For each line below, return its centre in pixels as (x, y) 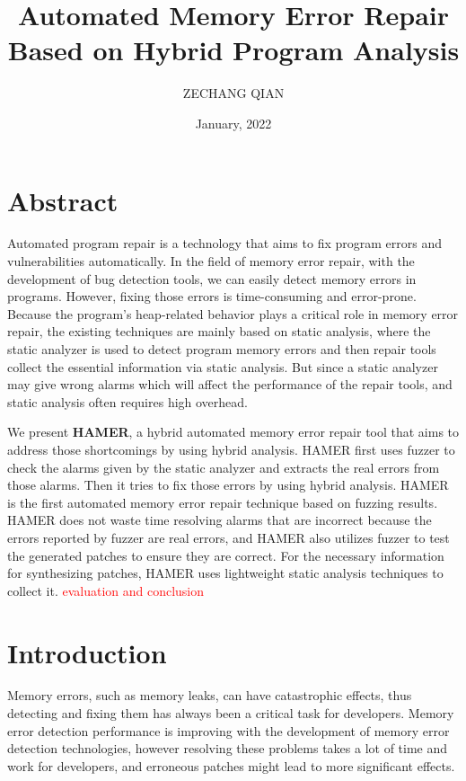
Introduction (87, 652)
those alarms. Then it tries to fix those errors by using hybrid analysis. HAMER (228, 485)
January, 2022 (233, 123)
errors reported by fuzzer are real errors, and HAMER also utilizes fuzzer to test (229, 537)
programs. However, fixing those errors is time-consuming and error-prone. (212, 296)
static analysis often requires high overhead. (127, 401)
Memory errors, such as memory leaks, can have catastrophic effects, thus (210, 695)
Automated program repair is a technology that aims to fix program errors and (224, 243)
